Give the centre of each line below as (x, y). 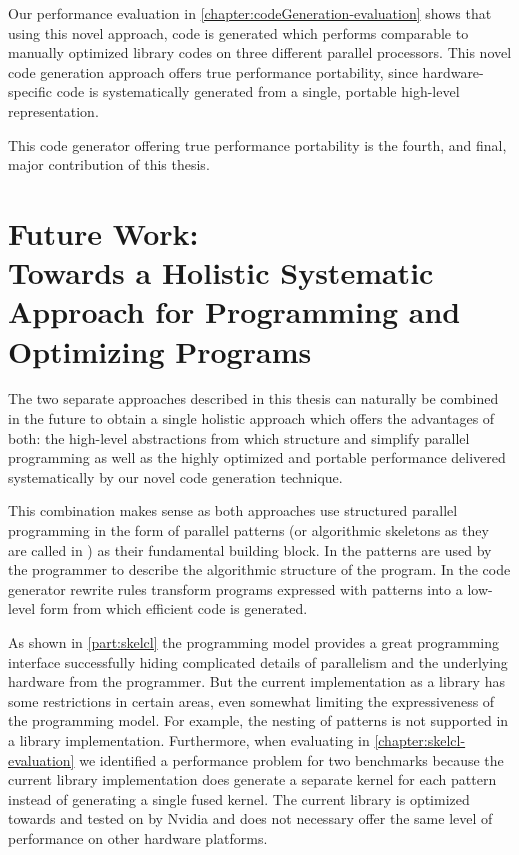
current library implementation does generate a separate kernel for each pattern (252, 779)
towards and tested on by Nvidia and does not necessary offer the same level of (250, 818)
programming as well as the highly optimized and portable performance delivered (257, 457)
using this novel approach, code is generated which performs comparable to (238, 32)
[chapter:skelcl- (420, 739)
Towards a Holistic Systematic (221, 272)
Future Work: (103, 232)
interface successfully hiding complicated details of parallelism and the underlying (258, 661)
